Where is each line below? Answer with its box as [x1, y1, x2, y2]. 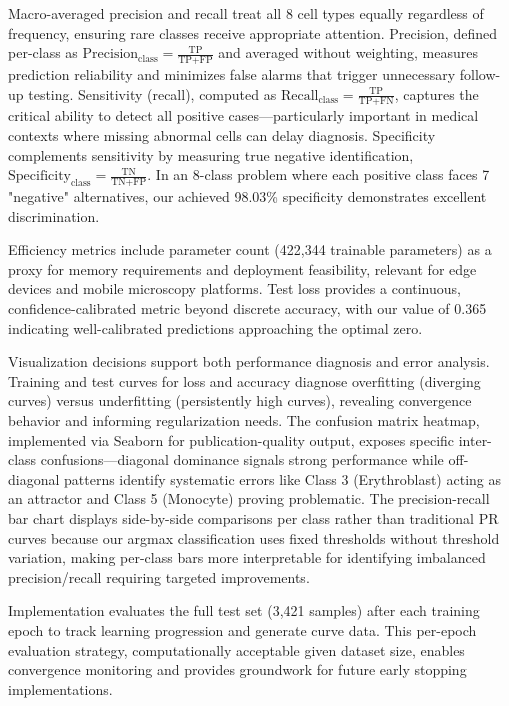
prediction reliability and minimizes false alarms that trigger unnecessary [8, 64, 456, 85]
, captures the [394, 83, 479, 104]
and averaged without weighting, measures [218, 42, 478, 63]
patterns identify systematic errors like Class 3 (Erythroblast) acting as [64, 468, 501, 489]
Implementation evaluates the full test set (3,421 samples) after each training [8, 600, 480, 621]
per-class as [8, 42, 78, 63]
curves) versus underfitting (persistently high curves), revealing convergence [8, 390, 472, 411]
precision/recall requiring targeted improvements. [8, 566, 310, 587]
